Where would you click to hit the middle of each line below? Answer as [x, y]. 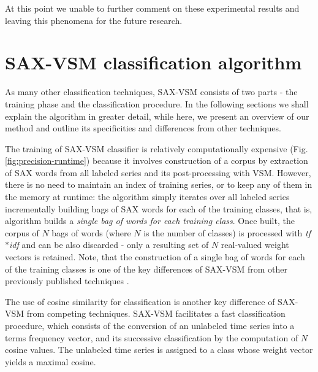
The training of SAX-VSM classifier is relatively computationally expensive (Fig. [157, 148]
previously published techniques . [67, 281]
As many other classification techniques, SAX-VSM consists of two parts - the [151, 92]
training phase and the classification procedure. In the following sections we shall [157, 103]
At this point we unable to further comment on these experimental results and [152, 8]
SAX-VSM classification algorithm [153, 62]
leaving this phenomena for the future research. [94, 20]
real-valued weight [255, 245]
